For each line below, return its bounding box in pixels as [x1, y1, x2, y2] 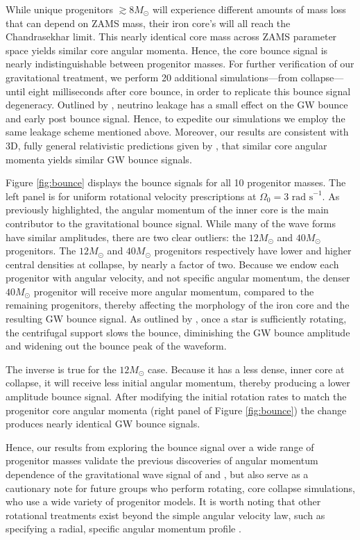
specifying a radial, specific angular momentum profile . [6, 521, 241, 536]
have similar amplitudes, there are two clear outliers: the [6, 229, 246, 244]
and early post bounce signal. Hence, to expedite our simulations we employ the [6, 111, 345, 125]
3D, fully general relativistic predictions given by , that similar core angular [6, 138, 327, 152]
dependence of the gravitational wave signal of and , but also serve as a [6, 467, 309, 481]
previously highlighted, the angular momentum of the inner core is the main [6, 202, 329, 217]
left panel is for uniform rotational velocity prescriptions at [6, 188, 257, 203]
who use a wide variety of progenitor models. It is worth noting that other [6, 494, 321, 509]
